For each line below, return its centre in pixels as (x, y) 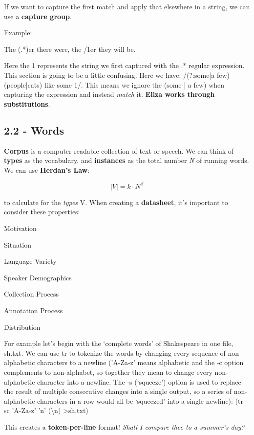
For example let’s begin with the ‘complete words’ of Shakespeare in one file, (119, 343)
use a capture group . (38, 16)
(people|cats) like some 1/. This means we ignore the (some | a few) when (114, 84)
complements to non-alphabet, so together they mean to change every (108, 372)
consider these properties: (42, 212)
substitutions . (27, 103)
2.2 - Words (34, 130)
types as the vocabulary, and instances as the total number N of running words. (127, 160)
